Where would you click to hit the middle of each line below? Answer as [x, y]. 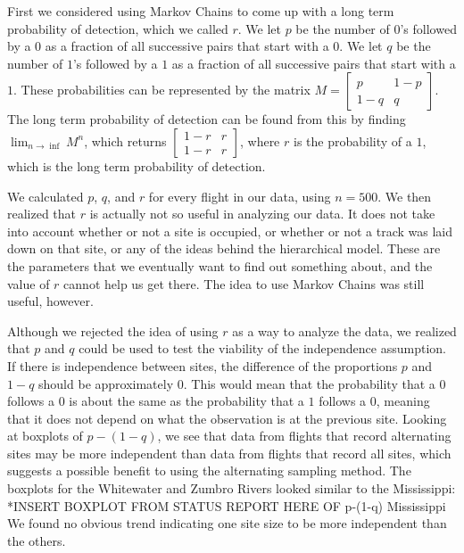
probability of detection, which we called [118, 28]
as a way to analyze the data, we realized [344, 330]
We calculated [46, 196]
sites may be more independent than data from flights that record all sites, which [229, 453]
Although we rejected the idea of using [113, 330]
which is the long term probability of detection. [137, 165]
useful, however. [50, 301]
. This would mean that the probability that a [309, 383]
